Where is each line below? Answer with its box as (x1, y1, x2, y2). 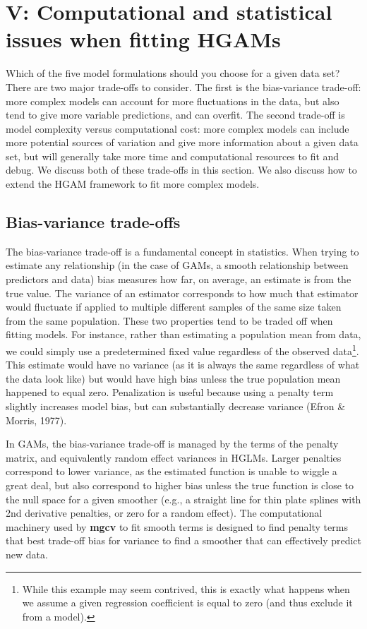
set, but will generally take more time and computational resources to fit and (6, 148, 339, 163)
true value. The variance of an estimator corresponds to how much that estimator (6, 285, 359, 300)
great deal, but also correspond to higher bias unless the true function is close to (6, 478, 354, 493)
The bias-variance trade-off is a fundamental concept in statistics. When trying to (6, 244, 359, 258)
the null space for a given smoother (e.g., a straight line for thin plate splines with (6, 491, 361, 506)
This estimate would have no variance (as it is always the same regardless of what (6, 357, 360, 372)
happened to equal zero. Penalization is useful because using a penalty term (6, 385, 334, 400)
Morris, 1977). (6, 412, 67, 427)
